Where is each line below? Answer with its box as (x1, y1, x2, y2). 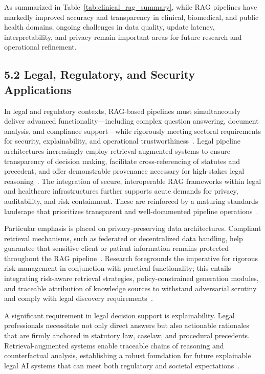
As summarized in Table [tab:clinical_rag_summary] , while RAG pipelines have (4, 2, 257, 12)
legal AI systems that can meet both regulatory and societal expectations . (4, 360, 240, 370)
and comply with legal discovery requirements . (4, 293, 153, 303)
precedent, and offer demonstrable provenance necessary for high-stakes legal (4, 166, 245, 176)
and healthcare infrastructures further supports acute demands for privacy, (4, 185, 238, 196)
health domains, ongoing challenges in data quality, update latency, (4, 21, 215, 32)
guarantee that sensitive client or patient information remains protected (4, 243, 229, 253)
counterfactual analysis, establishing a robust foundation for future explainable (4, 350, 251, 361)
